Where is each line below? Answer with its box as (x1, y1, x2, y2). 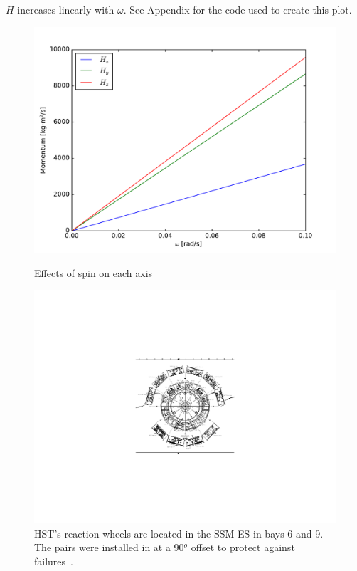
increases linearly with (17, 2, 114, 16)
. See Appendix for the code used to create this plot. (123, 2, 352, 16)
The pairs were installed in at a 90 (34, 540, 184, 555)
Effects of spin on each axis (34, 266, 153, 281)
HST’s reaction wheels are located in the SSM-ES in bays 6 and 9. (34, 525, 324, 540)
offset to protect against (191, 540, 295, 555)
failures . (34, 554, 73, 569)
